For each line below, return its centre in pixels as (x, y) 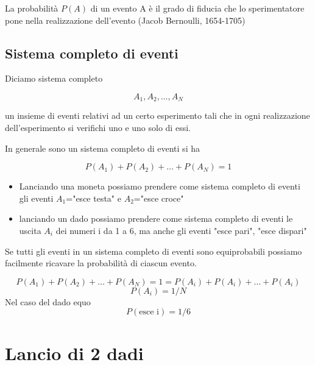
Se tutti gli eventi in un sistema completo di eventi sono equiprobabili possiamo (154, 251)
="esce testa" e (94, 198)
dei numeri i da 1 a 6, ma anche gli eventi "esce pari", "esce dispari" (181, 230)
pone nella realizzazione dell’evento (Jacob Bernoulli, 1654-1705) (125, 20)
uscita (30, 230)
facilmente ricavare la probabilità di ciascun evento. (101, 263)
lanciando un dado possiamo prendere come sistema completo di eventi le (156, 218)
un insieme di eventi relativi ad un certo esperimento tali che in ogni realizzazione (157, 115)
